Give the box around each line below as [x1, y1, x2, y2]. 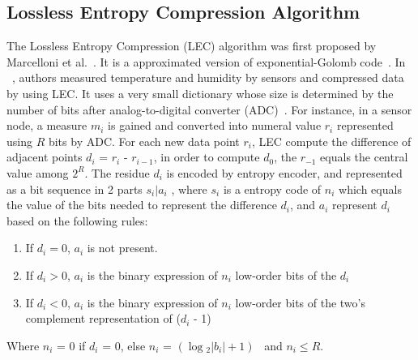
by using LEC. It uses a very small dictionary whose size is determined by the [6, 84, 394, 101]
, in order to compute [153, 148, 260, 165]
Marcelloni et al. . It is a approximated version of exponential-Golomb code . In [6, 53, 406, 70]
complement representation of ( [25, 310, 181, 327]
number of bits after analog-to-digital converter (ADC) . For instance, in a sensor [6, 101, 412, 118]
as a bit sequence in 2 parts [6, 180, 143, 197]
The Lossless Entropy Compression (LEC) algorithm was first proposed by [6, 37, 377, 54]
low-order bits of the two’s [235, 294, 365, 311]
